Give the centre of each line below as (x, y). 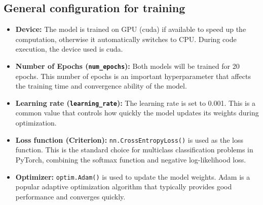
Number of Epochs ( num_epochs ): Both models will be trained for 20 (127, 66)
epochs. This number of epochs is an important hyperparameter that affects (133, 76)
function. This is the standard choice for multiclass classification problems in (134, 150)
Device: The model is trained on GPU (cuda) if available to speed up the (131, 29)
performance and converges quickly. (70, 196)
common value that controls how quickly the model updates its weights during (137, 113)
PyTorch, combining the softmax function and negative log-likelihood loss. (131, 159)
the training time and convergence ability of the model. (101, 86)
